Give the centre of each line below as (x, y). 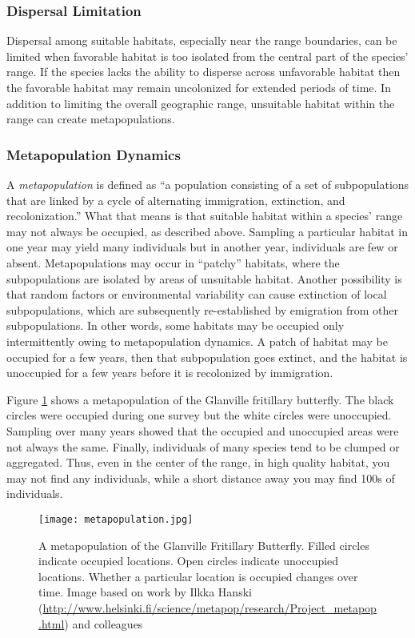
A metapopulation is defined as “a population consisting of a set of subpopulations (208, 184)
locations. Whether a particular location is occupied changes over (198, 576)
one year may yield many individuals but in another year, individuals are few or (202, 247)
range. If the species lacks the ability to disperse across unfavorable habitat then (204, 72)
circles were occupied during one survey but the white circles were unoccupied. (199, 415)
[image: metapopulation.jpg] (116, 519)
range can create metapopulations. (91, 119)
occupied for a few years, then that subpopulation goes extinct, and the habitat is (207, 357)
